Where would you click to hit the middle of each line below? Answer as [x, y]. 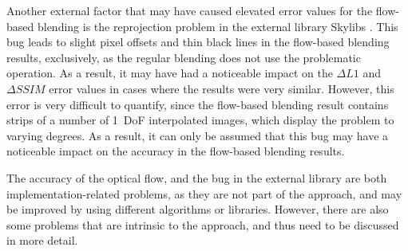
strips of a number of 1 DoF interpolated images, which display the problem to [200, 120]
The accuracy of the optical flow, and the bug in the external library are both [197, 177]
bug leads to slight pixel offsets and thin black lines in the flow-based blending [198, 42]
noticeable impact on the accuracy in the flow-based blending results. [176, 151]
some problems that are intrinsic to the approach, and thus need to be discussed [203, 224]
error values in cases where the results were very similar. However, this [222, 88]
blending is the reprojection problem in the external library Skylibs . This [218, 26]
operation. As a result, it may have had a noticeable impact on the [170, 73]
